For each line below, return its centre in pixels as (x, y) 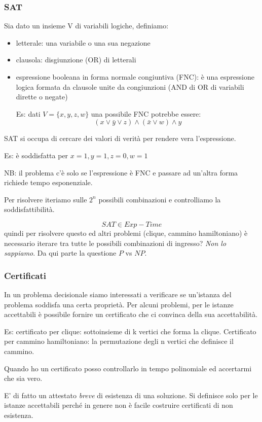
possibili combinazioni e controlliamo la (160, 199)
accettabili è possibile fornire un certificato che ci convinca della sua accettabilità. (131, 314)
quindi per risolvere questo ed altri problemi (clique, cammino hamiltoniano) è (126, 233)
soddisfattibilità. (29, 209)
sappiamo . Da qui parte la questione (60, 253)
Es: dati (28, 113)
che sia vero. (23, 378)
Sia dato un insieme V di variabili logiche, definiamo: (86, 26)
